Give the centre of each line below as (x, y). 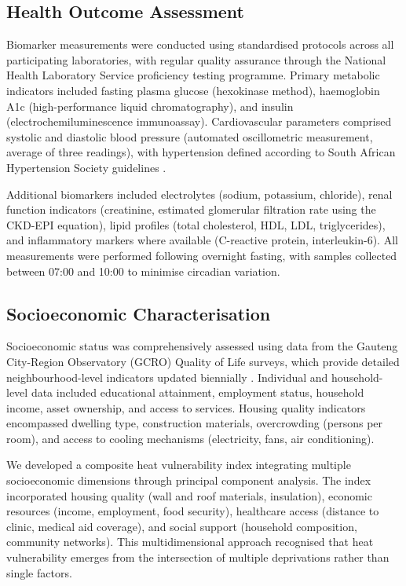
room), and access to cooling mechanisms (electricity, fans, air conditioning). (190, 438)
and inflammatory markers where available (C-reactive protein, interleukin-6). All (202, 240)
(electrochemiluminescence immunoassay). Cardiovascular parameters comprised (199, 121)
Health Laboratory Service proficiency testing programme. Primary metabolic (193, 75)
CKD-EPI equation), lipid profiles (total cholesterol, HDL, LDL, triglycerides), (196, 224)
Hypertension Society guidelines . (86, 167)
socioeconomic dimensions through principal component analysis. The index (189, 480)
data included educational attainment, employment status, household (198, 392)
